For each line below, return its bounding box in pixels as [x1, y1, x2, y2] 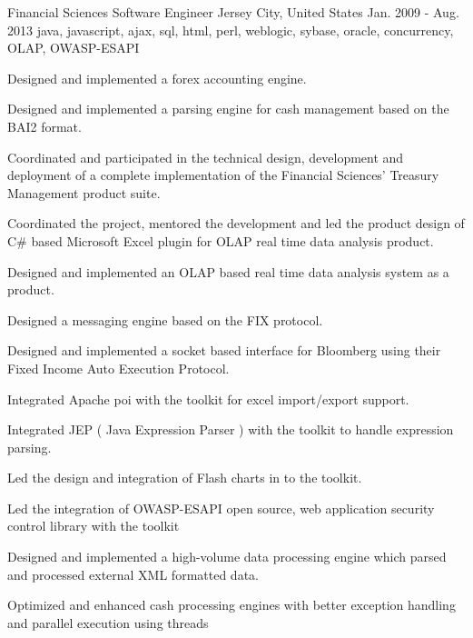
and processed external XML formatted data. [7, 564, 259, 583]
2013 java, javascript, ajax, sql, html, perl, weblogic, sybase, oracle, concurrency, [7, 20, 454, 39]
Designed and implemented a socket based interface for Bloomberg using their [7, 341, 441, 360]
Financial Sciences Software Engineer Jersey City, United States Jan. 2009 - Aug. [7, 3, 459, 21]
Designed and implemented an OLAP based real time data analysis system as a [7, 262, 449, 281]
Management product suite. [7, 183, 161, 202]
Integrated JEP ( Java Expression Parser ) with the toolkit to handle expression [7, 420, 454, 439]
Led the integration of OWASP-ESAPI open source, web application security [7, 498, 435, 517]
